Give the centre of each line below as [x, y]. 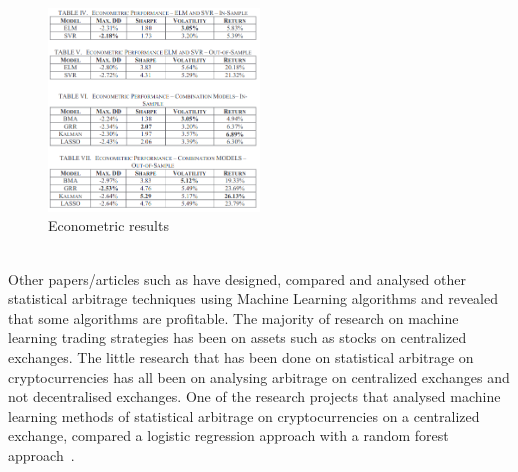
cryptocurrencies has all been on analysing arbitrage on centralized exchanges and [259, 376]
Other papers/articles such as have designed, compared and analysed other [237, 278]
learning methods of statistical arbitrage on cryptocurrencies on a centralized [244, 415]
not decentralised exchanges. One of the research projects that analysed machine [254, 396]
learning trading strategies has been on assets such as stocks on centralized [237, 337]
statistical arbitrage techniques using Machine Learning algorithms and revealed [253, 298]
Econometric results [108, 225]
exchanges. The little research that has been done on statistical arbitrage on [241, 356]
